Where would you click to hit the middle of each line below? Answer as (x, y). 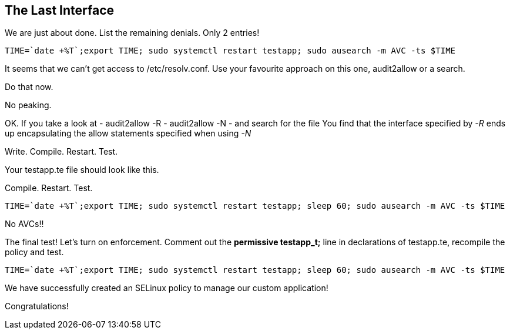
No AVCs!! (24, 224)
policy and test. (34, 252)
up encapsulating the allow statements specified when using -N (128, 133)
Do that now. (29, 87)
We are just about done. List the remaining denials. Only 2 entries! (132, 33)
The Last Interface (59, 10)
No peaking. (28, 105)
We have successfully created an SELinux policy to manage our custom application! (167, 288)
